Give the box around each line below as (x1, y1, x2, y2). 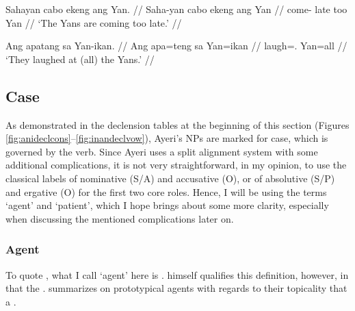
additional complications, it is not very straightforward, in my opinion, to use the (5, 158, 347, 172)
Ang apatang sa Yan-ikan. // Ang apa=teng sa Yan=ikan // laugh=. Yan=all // (5, 38, 347, 53)
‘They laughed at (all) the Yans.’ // (5, 51, 155, 66)
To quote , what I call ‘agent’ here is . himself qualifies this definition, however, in (5, 267, 349, 282)
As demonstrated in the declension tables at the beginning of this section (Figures (5, 117, 350, 132)
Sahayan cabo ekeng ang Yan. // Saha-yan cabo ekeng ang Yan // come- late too (5, 2, 347, 16)
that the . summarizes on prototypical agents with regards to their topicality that (5, 281, 347, 295)
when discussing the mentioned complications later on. (5, 211, 234, 225)
